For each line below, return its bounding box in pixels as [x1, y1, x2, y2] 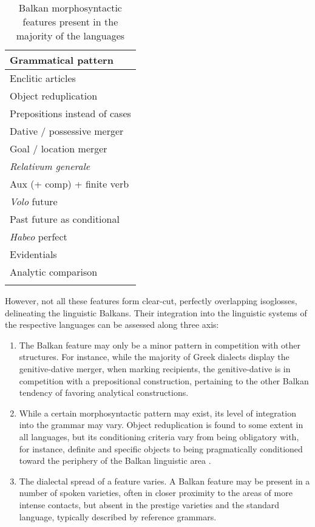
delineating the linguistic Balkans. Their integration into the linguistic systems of [5, 306, 307, 319]
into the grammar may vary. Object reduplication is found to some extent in [19, 418, 303, 431]
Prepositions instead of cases [10, 106, 131, 120]
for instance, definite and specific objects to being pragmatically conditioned [19, 442, 303, 455]
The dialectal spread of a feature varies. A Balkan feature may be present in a [19, 474, 310, 487]
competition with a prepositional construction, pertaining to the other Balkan [19, 374, 309, 387]
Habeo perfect [10, 229, 67, 243]
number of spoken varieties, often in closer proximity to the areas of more [19, 486, 293, 499]
